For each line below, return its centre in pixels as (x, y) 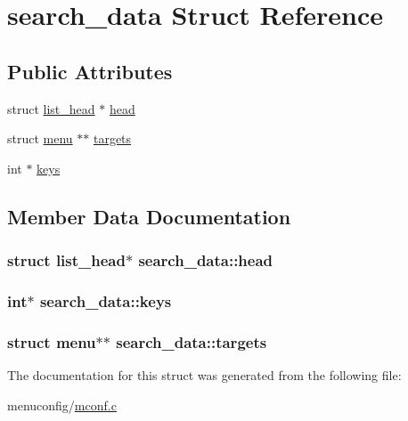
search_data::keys (106, 300)
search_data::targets (192, 341)
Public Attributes (90, 71)
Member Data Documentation (149, 216)
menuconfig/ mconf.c (62, 405)
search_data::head (206, 260)
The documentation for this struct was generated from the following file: (204, 375)
